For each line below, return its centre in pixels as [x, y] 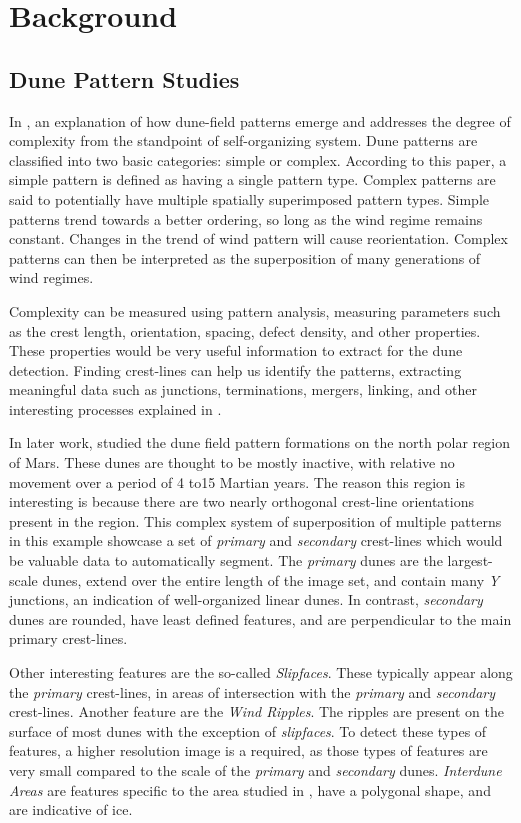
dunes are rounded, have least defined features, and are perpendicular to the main [260, 618]
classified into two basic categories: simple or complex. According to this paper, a [258, 159]
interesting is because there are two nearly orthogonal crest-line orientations [241, 501]
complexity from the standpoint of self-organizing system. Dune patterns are [243, 140]
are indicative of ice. [71, 809]
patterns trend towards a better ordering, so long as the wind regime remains [246, 218]
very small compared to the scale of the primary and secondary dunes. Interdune [255, 769]
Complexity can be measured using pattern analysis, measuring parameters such [255, 310]
